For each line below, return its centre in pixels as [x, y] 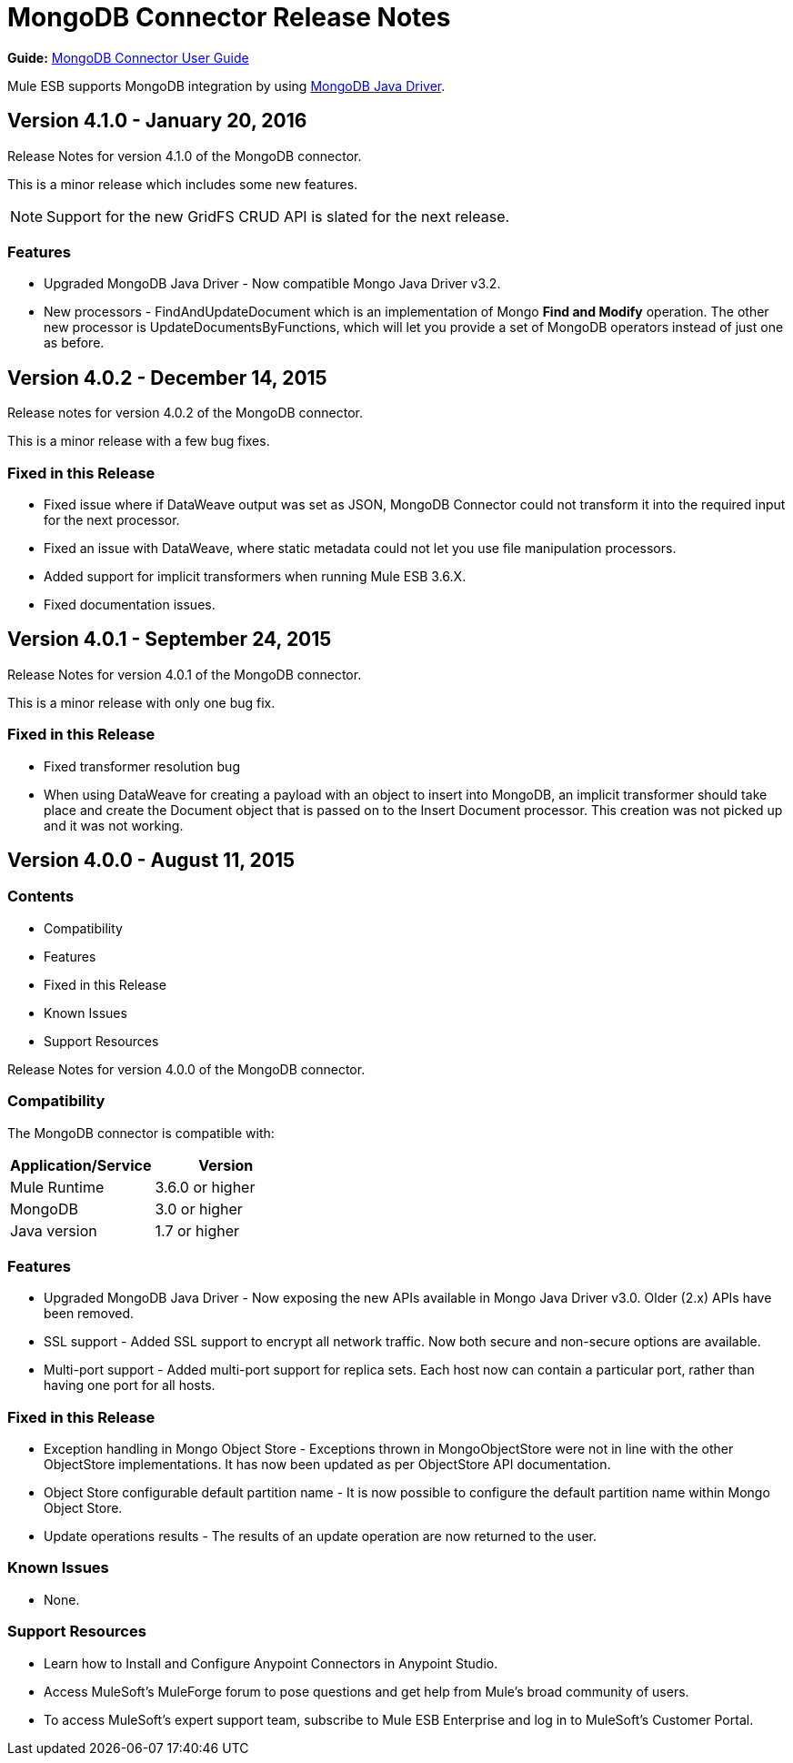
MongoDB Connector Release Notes [229, 17]
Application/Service [81, 1165]
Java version [54, 1230]
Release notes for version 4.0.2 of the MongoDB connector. [185, 413]
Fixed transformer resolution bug [142, 766]
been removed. [89, 1314]
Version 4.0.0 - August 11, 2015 [151, 860]
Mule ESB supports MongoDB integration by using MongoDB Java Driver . [226, 86]
